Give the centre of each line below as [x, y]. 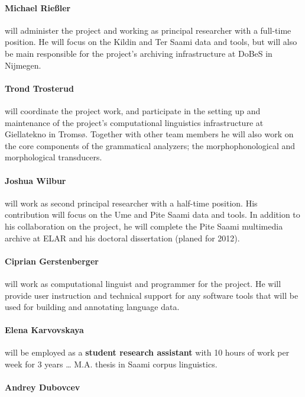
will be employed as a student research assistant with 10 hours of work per [147, 352]
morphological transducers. [53, 157]
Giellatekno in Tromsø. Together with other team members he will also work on [149, 134]
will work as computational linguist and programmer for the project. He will [143, 283]
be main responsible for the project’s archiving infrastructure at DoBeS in [139, 53]
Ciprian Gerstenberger [52, 261]
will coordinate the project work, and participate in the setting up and [133, 110]
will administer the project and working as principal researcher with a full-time [148, 30]
